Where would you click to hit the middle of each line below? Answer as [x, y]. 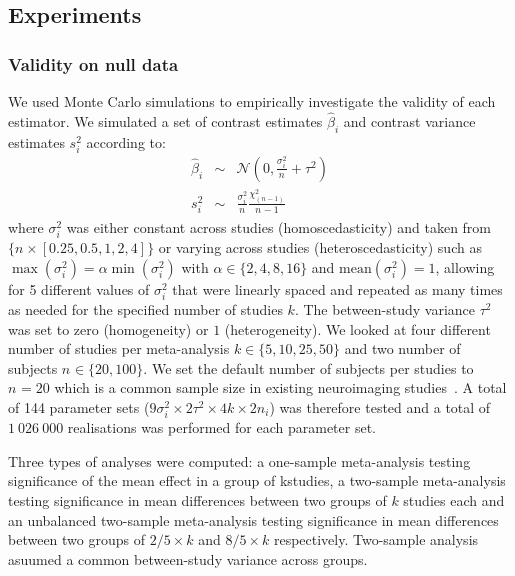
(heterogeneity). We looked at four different [357, 328]
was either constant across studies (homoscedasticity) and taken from [279, 227]
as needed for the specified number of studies [145, 309]
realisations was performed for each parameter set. [221, 427]
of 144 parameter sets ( [79, 407]
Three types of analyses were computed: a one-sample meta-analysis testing [239, 460]
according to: [126, 141]
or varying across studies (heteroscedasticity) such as [320, 247]
